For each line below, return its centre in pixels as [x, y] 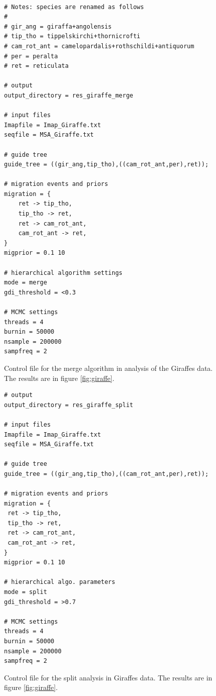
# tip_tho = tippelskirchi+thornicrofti [72, 36]
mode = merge [26, 283]
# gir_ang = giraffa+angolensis [58, 26]
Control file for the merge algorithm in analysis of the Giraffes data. [109, 368]
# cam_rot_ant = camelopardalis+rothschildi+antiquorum [99, 46]
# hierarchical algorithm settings [63, 273]
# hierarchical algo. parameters [60, 582]
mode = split [26, 592]
